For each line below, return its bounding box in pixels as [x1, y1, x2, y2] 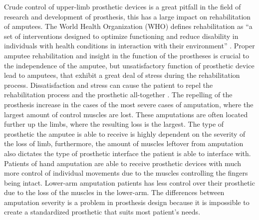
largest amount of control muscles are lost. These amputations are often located [4, 109, 248, 119]
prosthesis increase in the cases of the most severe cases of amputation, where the [4, 99, 254, 109]
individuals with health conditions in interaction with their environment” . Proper [4, 40, 255, 51]
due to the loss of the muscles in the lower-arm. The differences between [4, 187, 225, 198]
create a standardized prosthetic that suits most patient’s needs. [4, 207, 201, 217]
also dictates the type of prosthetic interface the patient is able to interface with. [4, 148, 251, 158]
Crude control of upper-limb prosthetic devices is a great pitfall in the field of [4, 1, 241, 11]
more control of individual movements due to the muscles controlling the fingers [4, 168, 248, 178]
